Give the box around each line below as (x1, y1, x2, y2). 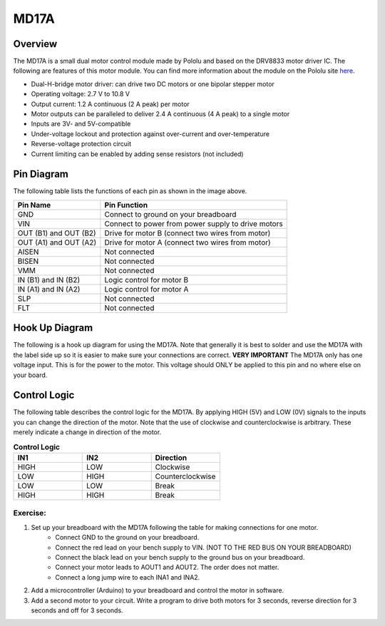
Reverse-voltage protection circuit (31, 140, 132, 148)
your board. (13, 371, 48, 379)
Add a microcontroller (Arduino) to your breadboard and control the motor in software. (31, 586, 284, 595)
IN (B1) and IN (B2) (17, 274, 81, 284)
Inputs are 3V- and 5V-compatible (31, 120, 131, 128)
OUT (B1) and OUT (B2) (17, 228, 96, 238)
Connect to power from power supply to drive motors (104, 218, 283, 228)
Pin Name (17, 200, 51, 210)
